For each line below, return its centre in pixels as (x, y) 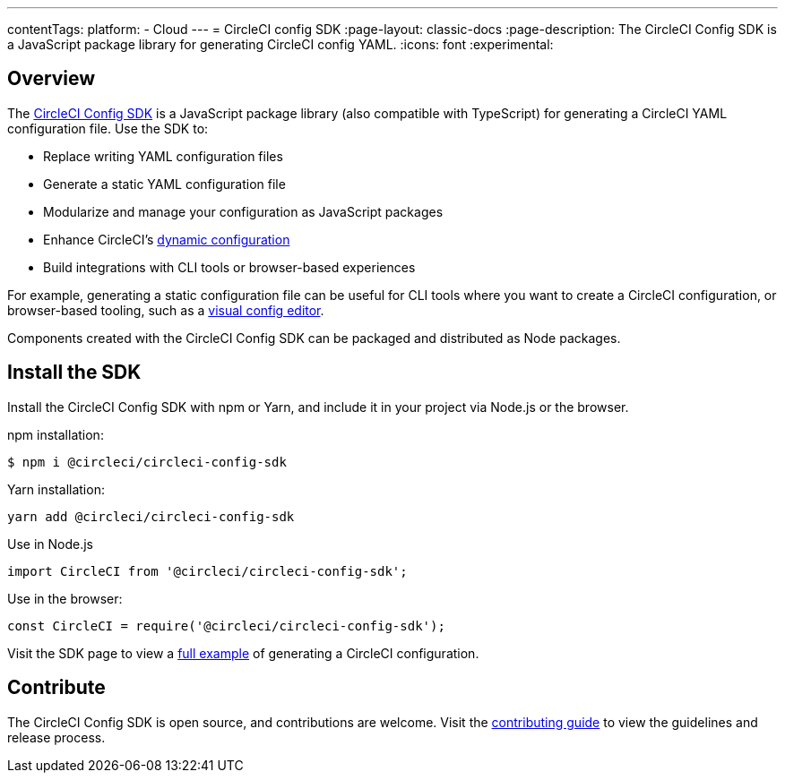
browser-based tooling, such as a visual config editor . (166, 310)
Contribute (56, 688)
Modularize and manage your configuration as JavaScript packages (243, 211)
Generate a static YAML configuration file (164, 184)
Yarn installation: (56, 489)
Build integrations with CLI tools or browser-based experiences (229, 267)
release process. (56, 737)
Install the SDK (74, 373)
